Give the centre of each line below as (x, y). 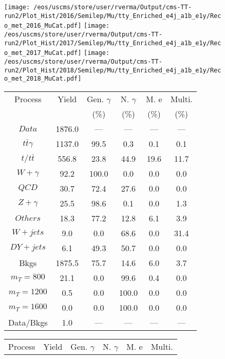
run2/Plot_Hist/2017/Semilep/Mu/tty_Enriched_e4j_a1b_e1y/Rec (113, 43)
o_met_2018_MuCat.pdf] (43, 79)
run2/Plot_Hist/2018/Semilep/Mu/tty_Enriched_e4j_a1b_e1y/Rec (113, 70)
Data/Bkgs (28, 322)
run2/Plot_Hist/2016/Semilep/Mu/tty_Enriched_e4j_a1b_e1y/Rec (113, 16)
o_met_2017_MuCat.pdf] (43, 53)
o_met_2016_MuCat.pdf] (43, 26)
